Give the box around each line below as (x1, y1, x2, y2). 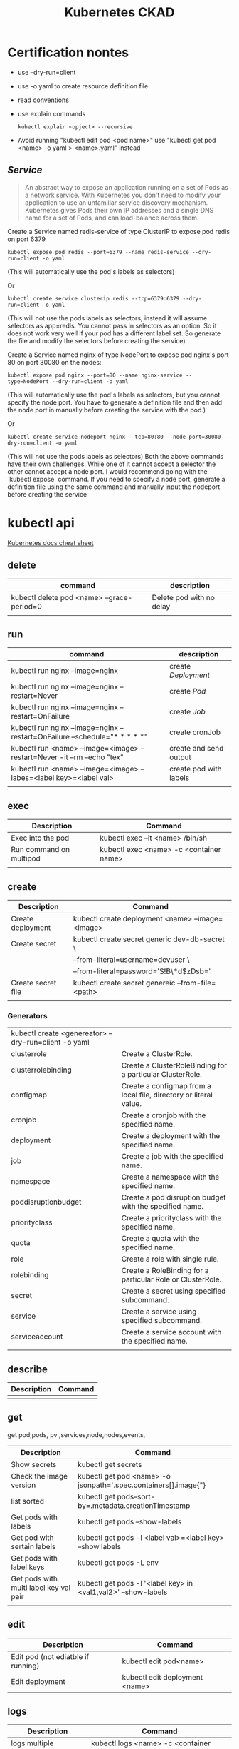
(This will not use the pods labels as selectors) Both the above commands (7, 452, 224, 460)
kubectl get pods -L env (77, 1557, 159, 1567)
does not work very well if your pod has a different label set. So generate (7, 329, 221, 338)
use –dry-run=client (17, 68, 76, 76)
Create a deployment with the (121, 1131, 221, 1141)
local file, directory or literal (121, 1090, 213, 1100)
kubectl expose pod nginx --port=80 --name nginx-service (7, 372, 183, 379)
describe (7, 1363, 48, 1375)
